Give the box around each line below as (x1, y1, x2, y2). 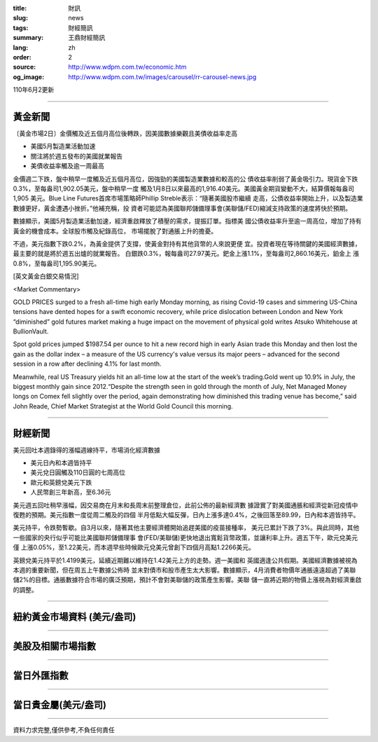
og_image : (13, 72, 45, 81)
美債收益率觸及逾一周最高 (30, 162, 104, 170)
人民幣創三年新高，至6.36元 (30, 488, 111, 497)
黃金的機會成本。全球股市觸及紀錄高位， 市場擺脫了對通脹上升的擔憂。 (13, 226, 217, 235)
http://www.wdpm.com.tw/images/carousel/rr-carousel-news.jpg (68, 72, 257, 81)
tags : (13, 23, 29, 32)
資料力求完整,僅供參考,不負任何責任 (13, 726, 115, 734)
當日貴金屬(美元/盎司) (13, 699, 106, 710)
